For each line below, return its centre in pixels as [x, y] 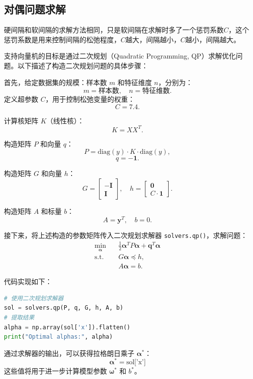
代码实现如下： [28, 281]
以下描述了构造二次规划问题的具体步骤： [83, 65]
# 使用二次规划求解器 [34, 298]
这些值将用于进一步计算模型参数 [55, 371]
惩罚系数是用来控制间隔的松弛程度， [62, 39]
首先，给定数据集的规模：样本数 [55, 82]
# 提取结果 [19, 317]
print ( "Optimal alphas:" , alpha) [58, 337]
